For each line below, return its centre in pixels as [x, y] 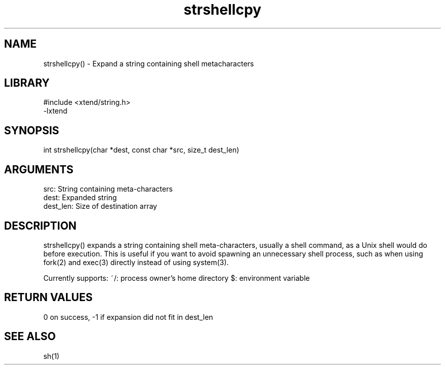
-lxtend [55, 111]
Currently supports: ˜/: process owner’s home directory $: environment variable [177, 278]
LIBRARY [27, 83]
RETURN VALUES [49, 298]
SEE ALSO [30, 337]
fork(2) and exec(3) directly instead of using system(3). [136, 262]
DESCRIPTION [40, 226]
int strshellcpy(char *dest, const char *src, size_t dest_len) [141, 150]
